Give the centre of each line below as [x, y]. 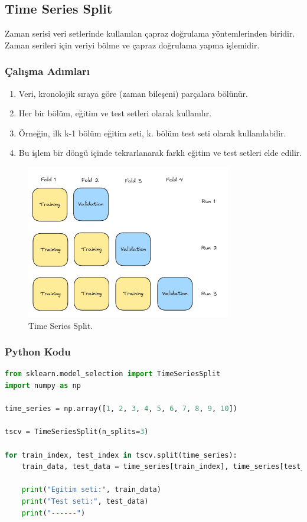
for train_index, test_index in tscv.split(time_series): [121, 455]
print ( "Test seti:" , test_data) [85, 502]
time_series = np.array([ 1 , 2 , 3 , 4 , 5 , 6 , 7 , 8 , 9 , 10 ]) [121, 409]
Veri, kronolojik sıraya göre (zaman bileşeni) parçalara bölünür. [133, 93]
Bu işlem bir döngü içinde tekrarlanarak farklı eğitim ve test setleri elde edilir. [160, 153]
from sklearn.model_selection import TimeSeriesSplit [113, 374]
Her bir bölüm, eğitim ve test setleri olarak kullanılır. [115, 113]
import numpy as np [43, 386]
